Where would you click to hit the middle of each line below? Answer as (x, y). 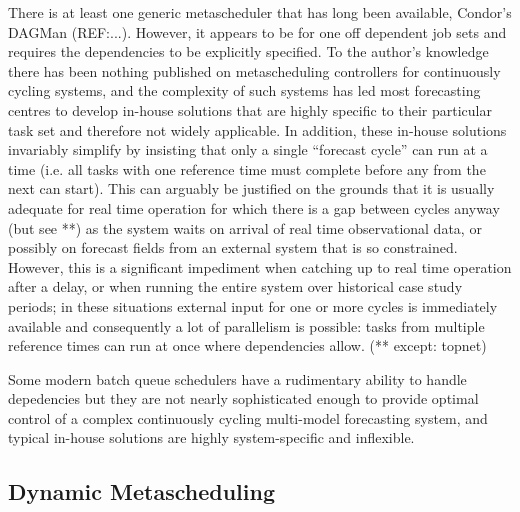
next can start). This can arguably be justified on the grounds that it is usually (251, 188)
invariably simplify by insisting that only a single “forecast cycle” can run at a (248, 149)
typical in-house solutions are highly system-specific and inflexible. (211, 437)
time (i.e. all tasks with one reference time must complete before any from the (247, 168)
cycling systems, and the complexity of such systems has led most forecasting (244, 90)
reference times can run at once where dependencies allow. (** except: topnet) (247, 345)
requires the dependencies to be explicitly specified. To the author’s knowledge (248, 51)
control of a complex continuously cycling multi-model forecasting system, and (248, 417)
